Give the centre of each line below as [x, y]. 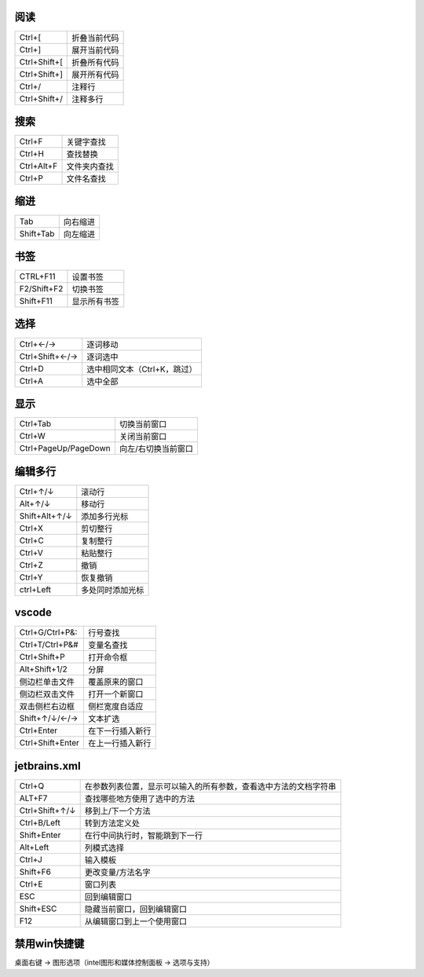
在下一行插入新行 [119, 731]
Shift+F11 [36, 301]
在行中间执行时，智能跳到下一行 [144, 835]
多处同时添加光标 [113, 590]
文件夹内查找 [90, 166]
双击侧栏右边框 [47, 707]
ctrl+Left [35, 589]
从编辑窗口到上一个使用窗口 [136, 921]
